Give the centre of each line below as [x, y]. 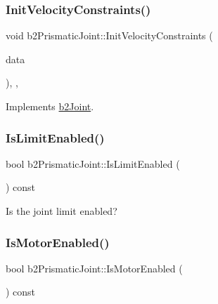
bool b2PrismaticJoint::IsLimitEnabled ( [93, 163]
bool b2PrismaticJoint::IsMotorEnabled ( [94, 268]
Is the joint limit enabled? [62, 211]
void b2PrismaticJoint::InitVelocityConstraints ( [109, 35]
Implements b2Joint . [50, 106]
